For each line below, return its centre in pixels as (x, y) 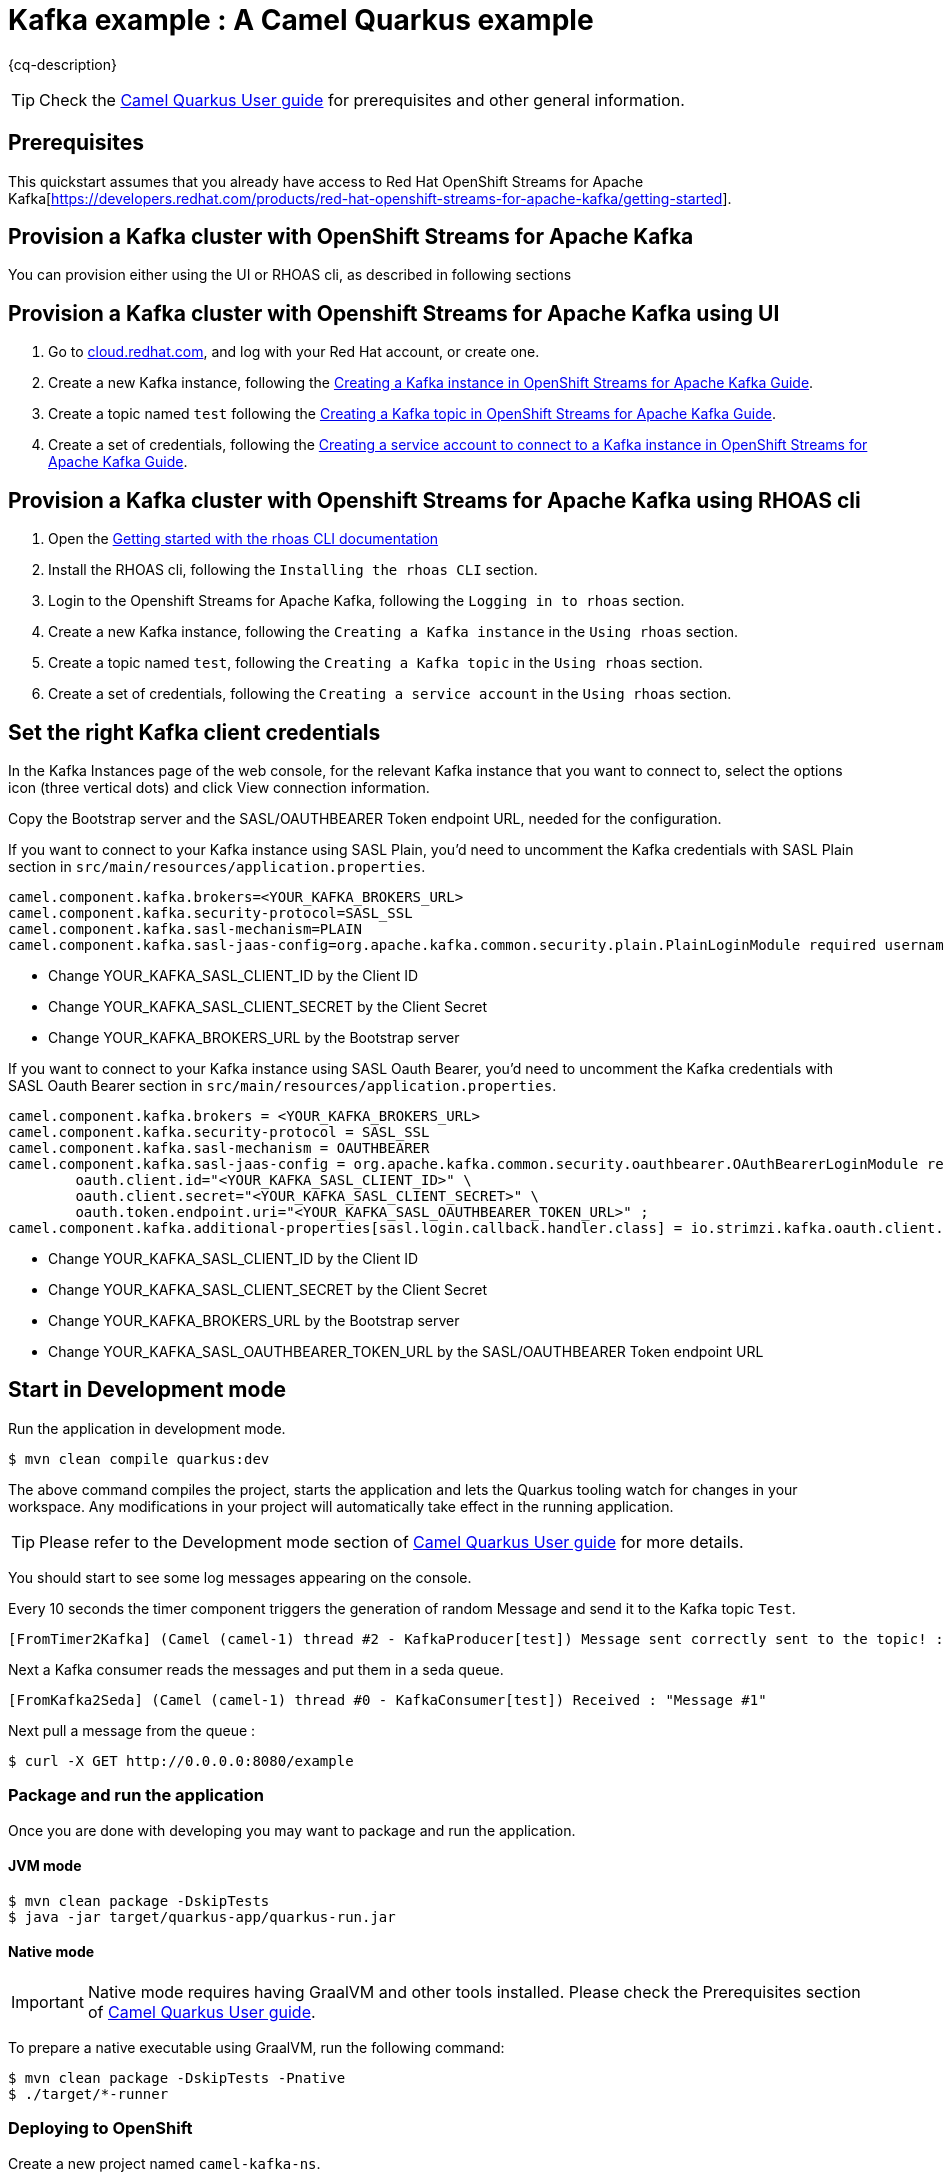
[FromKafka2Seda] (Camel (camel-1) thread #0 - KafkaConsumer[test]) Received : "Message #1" (387, 1699)
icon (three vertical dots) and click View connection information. (219, 787)
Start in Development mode (147, 1390)
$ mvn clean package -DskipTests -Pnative (177, 2078)
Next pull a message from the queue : (132, 1730)
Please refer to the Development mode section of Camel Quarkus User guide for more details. (391, 1541)
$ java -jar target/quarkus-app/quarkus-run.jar (202, 1916)
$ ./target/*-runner (88, 2094)
